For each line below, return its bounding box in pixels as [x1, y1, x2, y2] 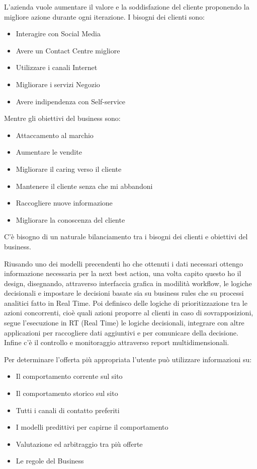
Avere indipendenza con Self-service [16, 96, 125, 106]
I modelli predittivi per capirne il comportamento [16, 422, 168, 432]
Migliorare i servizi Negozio [16, 79, 100, 89]
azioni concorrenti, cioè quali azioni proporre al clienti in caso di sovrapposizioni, [4, 307, 253, 318]
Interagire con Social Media [16, 28, 101, 39]
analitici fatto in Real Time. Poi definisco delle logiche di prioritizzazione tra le [4, 297, 247, 308]
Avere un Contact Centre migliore [16, 45, 120, 55]
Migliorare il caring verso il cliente [16, 163, 122, 174]
